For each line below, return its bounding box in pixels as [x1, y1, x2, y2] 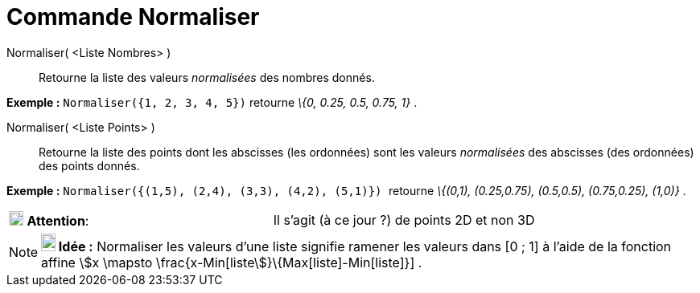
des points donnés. [39, 158, 140, 173]
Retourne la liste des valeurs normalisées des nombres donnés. [39, 70, 375, 84]
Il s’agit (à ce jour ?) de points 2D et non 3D [273, 211, 535, 228]
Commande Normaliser [6, 3, 260, 31]
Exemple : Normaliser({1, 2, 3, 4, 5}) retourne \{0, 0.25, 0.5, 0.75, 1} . [6, 95, 418, 109]
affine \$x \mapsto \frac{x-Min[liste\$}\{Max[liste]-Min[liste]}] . [41, 254, 422, 271]
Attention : [27, 212, 89, 229]
